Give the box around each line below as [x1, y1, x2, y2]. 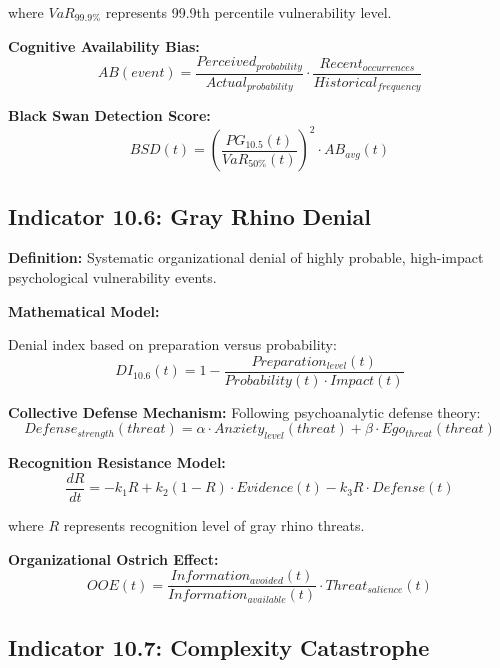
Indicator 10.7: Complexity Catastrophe [8, 631, 430, 662]
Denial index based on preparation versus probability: [8, 334, 337, 355]
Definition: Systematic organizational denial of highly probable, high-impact [8, 247, 484, 268]
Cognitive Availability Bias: [8, 35, 200, 56]
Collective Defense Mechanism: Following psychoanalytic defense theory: [8, 401, 481, 422]
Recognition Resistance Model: [8, 452, 226, 473]
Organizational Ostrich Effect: [8, 548, 219, 569]
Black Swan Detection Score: [8, 105, 211, 126]
